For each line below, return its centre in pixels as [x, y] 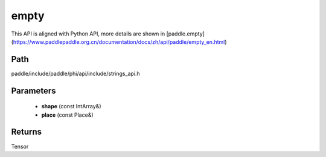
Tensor [20, 146]
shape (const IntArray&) [71, 106]
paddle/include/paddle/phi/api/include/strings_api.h [75, 73]
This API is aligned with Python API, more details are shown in [88, 34]
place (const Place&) [67, 115]
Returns [27, 132]
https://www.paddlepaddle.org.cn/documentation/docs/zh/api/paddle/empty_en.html [119, 42]
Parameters [34, 91]
